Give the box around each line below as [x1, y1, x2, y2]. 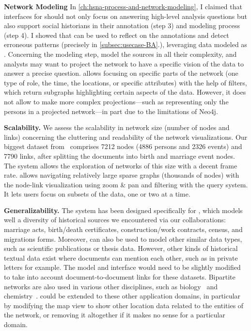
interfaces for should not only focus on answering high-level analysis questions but [4, 11, 248, 21]
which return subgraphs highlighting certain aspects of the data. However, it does [4, 87, 246, 97]
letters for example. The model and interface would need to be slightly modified [4, 262, 241, 272]
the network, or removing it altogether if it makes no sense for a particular [4, 310, 225, 320]
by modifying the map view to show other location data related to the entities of [4, 300, 244, 310]
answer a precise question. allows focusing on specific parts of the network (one [4, 68, 238, 78]
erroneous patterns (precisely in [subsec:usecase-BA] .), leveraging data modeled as [4, 39, 247, 50]
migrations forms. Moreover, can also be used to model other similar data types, [4, 233, 242, 244]
